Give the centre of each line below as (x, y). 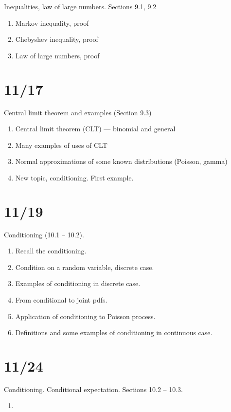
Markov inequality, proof (52, 23)
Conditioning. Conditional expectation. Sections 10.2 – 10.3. (94, 389)
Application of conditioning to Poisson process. (85, 316)
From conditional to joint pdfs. (61, 299)
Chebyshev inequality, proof (57, 39)
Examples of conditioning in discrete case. (78, 283)
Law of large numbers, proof (57, 55)
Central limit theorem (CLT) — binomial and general (95, 129)
